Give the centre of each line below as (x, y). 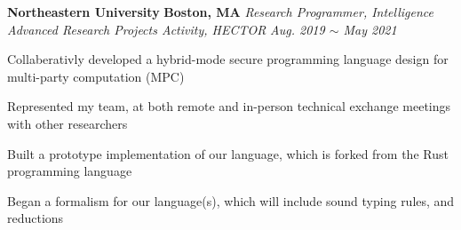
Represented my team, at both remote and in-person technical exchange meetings (229, 106)
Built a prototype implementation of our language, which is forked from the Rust (228, 153)
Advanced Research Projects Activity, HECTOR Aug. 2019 (166, 29)
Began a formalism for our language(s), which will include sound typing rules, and (231, 200)
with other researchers (68, 123)
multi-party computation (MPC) (96, 76)
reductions (36, 218)
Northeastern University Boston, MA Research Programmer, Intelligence (221, 12)
